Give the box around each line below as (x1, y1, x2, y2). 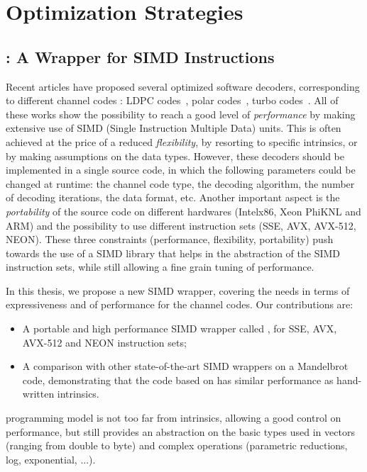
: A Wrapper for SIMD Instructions (6, 45, 275, 67)
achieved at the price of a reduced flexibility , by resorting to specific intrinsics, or (6, 134, 358, 149)
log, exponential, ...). (6, 451, 96, 466)
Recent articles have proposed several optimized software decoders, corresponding (6, 79, 360, 94)
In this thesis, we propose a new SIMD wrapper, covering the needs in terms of (6, 283, 350, 298)
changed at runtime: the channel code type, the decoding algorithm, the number (6, 176, 355, 191)
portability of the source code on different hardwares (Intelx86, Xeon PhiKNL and (6, 203, 361, 218)
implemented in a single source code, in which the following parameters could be (6, 162, 356, 177)
